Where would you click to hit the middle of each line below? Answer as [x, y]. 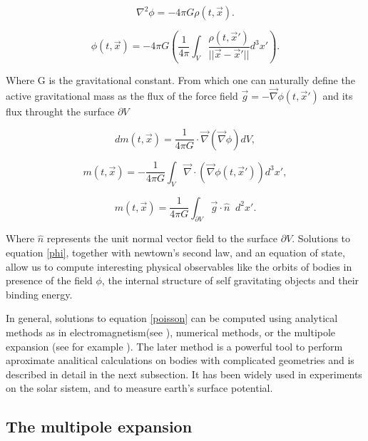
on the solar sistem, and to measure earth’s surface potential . [139, 388]
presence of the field [49, 280]
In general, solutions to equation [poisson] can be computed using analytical [172, 318]
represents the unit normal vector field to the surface [162, 238]
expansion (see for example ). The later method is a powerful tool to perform [174, 346]
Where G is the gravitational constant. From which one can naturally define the [180, 79]
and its [338, 95]
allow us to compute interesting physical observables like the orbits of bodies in [179, 266]
